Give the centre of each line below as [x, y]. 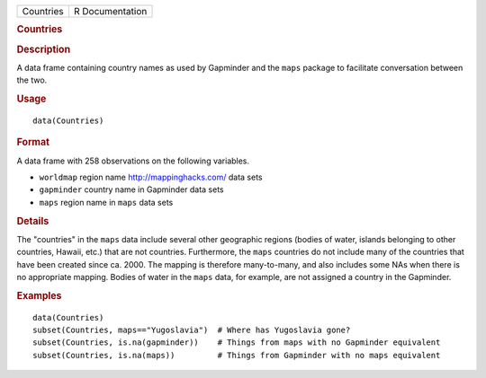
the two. [32, 80]
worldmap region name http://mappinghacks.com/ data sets [151, 177]
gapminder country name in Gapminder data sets [131, 189]
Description [44, 49]
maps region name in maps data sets [106, 202]
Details [33, 221]
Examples [39, 295]
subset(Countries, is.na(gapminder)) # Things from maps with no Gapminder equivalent [237, 343]
